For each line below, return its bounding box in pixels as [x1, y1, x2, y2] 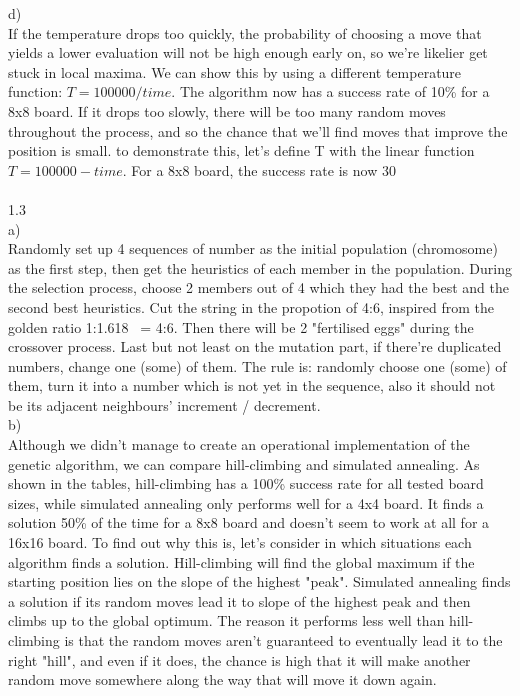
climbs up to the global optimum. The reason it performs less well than [8, 610, 445, 631]
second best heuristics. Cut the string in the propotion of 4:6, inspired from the [8, 296, 495, 317]
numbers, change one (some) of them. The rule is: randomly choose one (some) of [8, 355, 507, 376]
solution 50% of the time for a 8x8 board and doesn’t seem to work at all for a [8, 512, 490, 533]
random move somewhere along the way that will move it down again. [8, 669, 437, 690]
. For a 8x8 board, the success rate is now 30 [122, 159, 396, 180]
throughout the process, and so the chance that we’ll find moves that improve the [8, 120, 508, 141]
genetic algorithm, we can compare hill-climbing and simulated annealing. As [8, 453, 480, 474]
